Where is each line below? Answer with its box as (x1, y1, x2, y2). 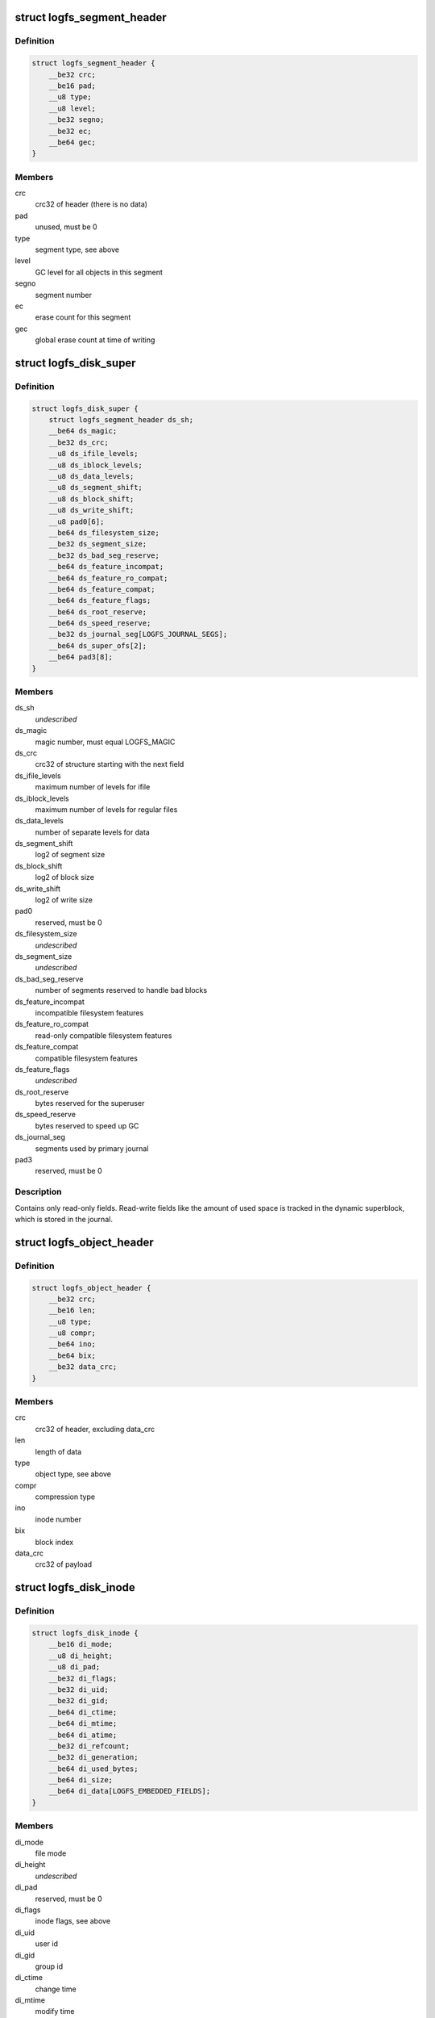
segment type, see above (35, 245, 120, 254)
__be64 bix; (48, 1350, 97, 1360)
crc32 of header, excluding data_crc (35, 1424, 155, 1434)
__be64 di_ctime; (48, 1707, 118, 1717)
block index (35, 1537, 74, 1547)
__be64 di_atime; (48, 1730, 118, 1740)
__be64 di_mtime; (48, 1719, 118, 1728)
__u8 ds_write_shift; (48, 505, 135, 515)
